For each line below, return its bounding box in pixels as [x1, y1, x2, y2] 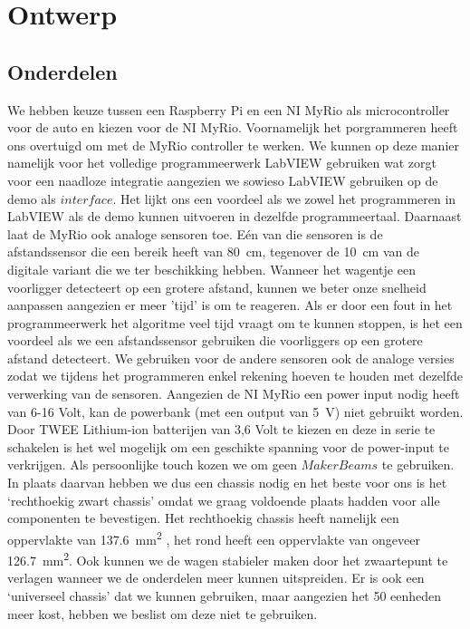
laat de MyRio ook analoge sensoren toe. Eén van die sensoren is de [7, 224, 383, 243]
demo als [7, 189, 56, 208]
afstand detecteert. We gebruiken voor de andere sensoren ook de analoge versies [7, 348, 455, 367]
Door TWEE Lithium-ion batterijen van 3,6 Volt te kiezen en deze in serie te [7, 420, 436, 439]
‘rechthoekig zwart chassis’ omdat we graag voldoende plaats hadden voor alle [7, 490, 440, 509]
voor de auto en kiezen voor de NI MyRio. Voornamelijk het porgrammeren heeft [7, 118, 458, 137]
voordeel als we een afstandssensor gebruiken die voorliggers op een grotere [7, 331, 423, 350]
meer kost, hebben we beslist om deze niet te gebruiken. [7, 604, 318, 623]
